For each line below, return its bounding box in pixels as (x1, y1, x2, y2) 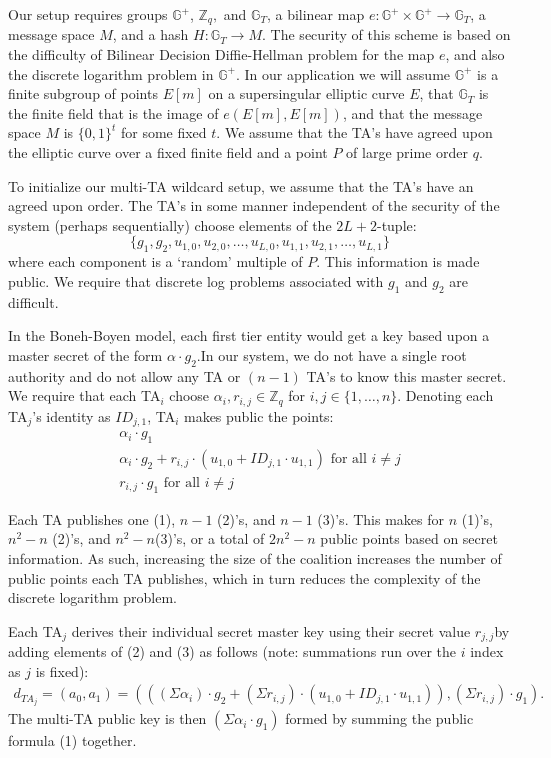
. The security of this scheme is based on (262, 24, 511, 45)
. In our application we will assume (235, 63, 451, 84)
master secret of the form (8, 344, 163, 365)
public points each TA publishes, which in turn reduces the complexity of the (8, 567, 481, 588)
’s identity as (32, 405, 111, 426)
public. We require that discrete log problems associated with (8, 270, 384, 291)
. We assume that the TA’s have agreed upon (216, 122, 493, 143)
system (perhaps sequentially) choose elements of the (8, 214, 332, 235)
